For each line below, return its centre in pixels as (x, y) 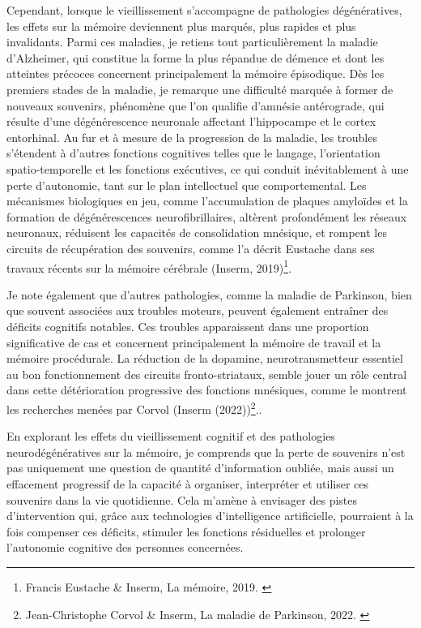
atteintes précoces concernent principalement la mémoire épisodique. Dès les (196, 73)
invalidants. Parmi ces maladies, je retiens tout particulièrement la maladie (192, 42)
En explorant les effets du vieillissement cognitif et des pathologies (171, 436)
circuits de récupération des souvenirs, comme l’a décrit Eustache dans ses (191, 248)
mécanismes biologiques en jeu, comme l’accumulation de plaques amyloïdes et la (207, 201)
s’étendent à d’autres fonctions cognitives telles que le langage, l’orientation (193, 153)
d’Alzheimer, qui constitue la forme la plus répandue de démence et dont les (196, 57)
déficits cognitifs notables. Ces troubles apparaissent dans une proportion (188, 326)
